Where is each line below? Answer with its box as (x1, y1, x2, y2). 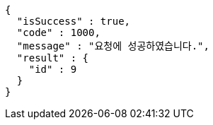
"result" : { (16, 52, 89, 64)
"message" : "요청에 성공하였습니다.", (16, 40, 209, 52)
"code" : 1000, (16, 27, 100, 38)
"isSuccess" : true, (16, 16, 131, 27)
